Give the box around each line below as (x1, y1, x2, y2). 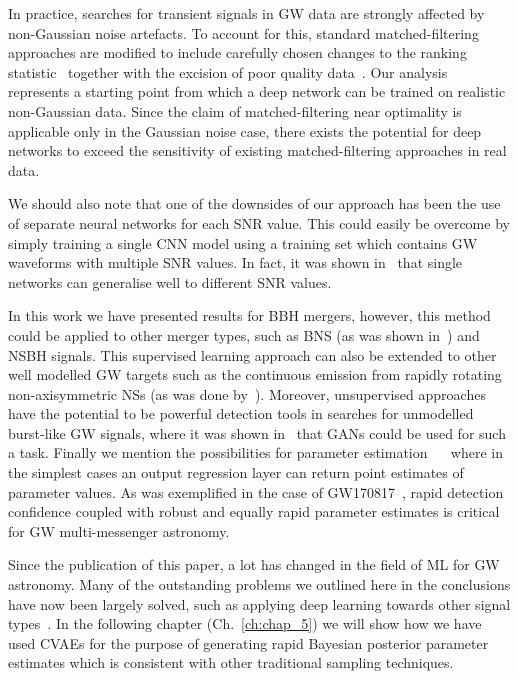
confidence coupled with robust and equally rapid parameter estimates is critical (8, 501, 500, 522)
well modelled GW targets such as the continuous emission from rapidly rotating (8, 364, 502, 385)
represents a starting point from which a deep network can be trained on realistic (8, 81, 506, 102)
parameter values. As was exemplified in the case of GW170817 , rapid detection (8, 481, 504, 502)
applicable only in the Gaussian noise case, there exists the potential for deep (8, 120, 482, 141)
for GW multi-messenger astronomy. (8, 520, 230, 541)
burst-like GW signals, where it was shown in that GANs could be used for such (8, 422, 506, 443)
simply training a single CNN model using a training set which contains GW (8, 232, 478, 253)
